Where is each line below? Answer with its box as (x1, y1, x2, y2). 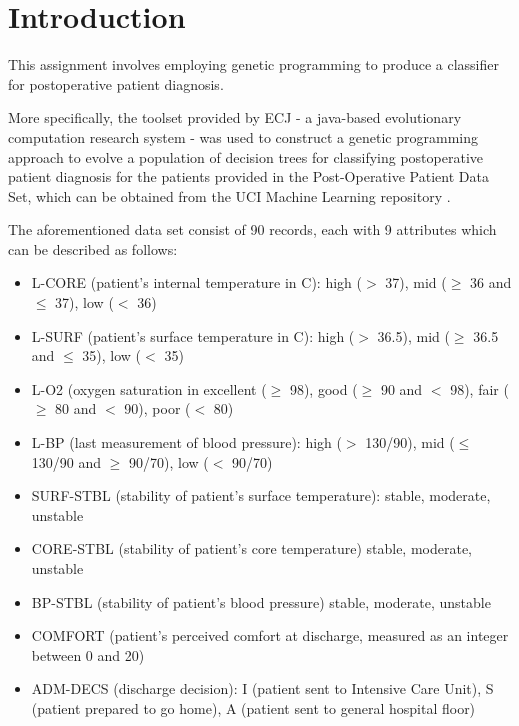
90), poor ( (124, 398, 191, 419)
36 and (470, 272, 512, 293)
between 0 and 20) (31, 644, 145, 665)
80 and (55, 398, 97, 419)
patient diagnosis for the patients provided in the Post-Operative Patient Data (8, 166, 489, 187)
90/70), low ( (129, 451, 209, 472)
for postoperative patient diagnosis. (8, 73, 224, 94)
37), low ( (55, 292, 114, 313)
